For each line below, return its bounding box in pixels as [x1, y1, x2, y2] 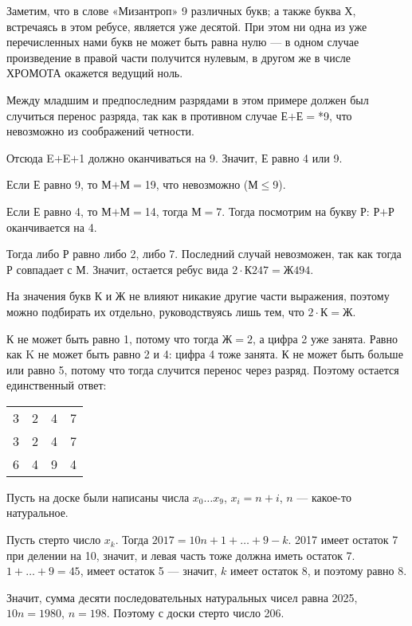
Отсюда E [6, 149, 54, 166]
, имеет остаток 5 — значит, [80, 562, 218, 579]
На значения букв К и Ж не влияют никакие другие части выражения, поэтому [6, 288, 390, 304]
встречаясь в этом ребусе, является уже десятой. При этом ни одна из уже [6, 18, 367, 34]
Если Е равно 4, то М [6, 202, 112, 219]
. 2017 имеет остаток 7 [288, 531, 398, 548]
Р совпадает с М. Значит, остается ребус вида [6, 260, 229, 277]
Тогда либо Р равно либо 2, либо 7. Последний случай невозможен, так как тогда [6, 245, 402, 262]
